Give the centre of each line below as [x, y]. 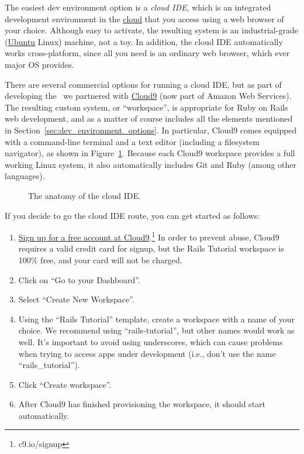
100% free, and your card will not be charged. [100, 259]
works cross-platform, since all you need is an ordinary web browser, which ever [147, 53]
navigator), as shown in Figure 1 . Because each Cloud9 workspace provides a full [150, 153]
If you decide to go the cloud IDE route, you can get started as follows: [132, 215]
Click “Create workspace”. [65, 384]
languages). [25, 176]
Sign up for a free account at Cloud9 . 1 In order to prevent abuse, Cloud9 [149, 236]
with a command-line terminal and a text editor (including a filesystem [132, 141]
